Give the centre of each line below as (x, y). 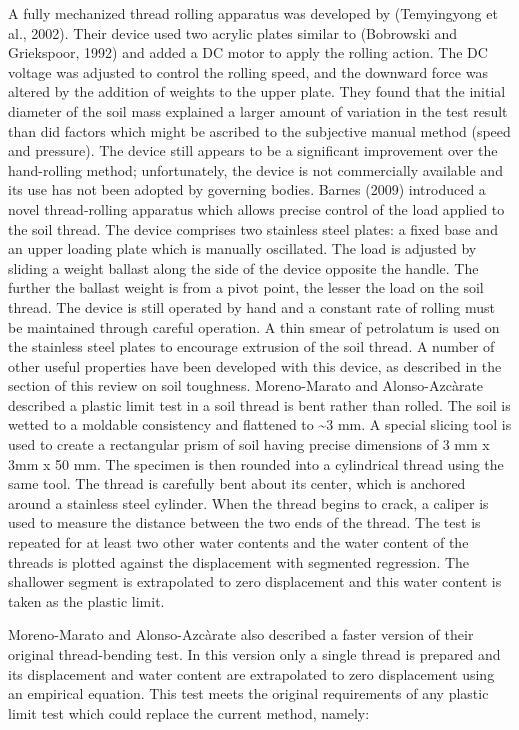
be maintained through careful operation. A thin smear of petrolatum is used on (254, 326)
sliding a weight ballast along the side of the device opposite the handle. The (243, 267)
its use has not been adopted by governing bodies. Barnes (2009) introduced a (247, 189)
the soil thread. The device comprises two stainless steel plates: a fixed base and (253, 228)
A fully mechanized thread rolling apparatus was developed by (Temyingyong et (253, 13)
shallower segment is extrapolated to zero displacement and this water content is (255, 581)
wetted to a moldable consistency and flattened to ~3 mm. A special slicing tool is (260, 424)
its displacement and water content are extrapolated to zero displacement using (251, 673)
